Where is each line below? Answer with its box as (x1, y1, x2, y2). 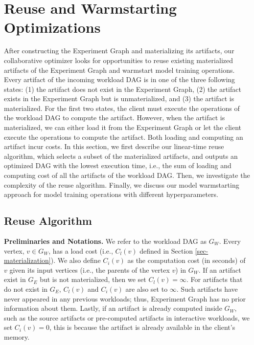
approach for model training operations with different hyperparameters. (4, 189, 219, 199)
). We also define (50, 255, 101, 265)
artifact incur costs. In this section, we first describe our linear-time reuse (4, 141, 224, 151)
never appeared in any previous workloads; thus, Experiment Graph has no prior (4, 293, 246, 303)
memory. (4, 331, 30, 342)
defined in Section (139, 245, 193, 256)
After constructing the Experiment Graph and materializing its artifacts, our (4, 45, 234, 56)
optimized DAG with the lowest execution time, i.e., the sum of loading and (4, 160, 231, 171)
